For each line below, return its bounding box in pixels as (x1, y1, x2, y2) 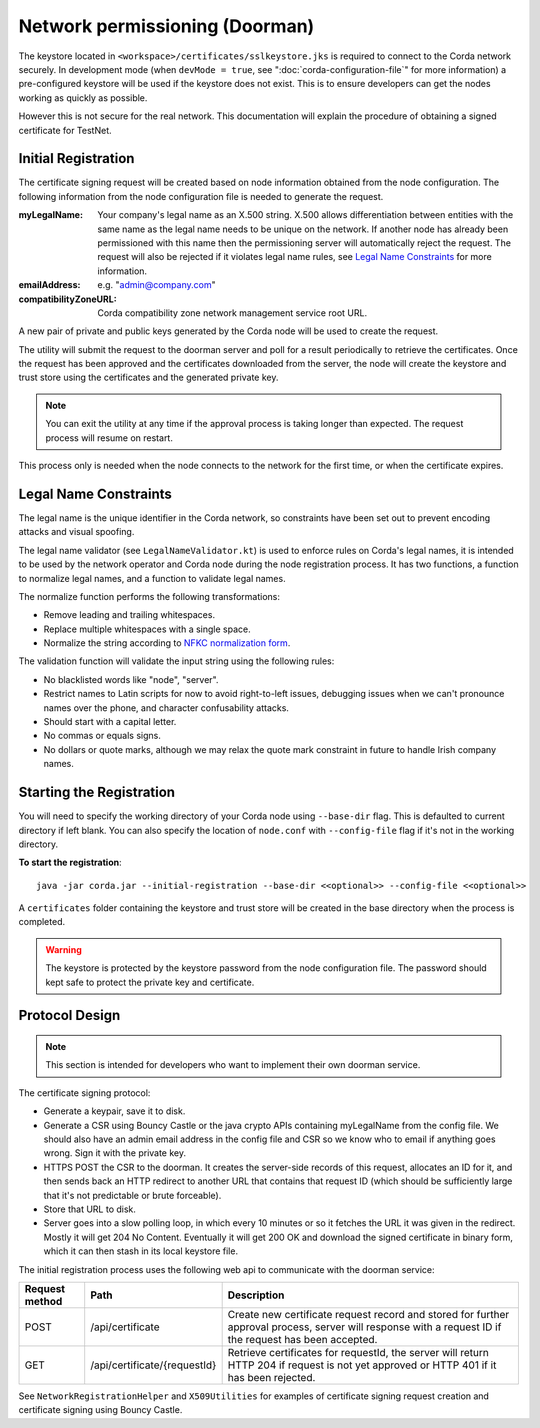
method (24, 1294, 63, 1308)
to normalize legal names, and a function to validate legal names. (18, 572, 286, 584)
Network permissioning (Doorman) (18, 15, 315, 37)
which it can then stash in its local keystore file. (43, 1245, 239, 1257)
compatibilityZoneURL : (18, 293, 117, 305)
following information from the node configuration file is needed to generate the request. (18, 190, 384, 202)
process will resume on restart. (45, 431, 174, 444)
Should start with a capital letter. (43, 716, 177, 728)
